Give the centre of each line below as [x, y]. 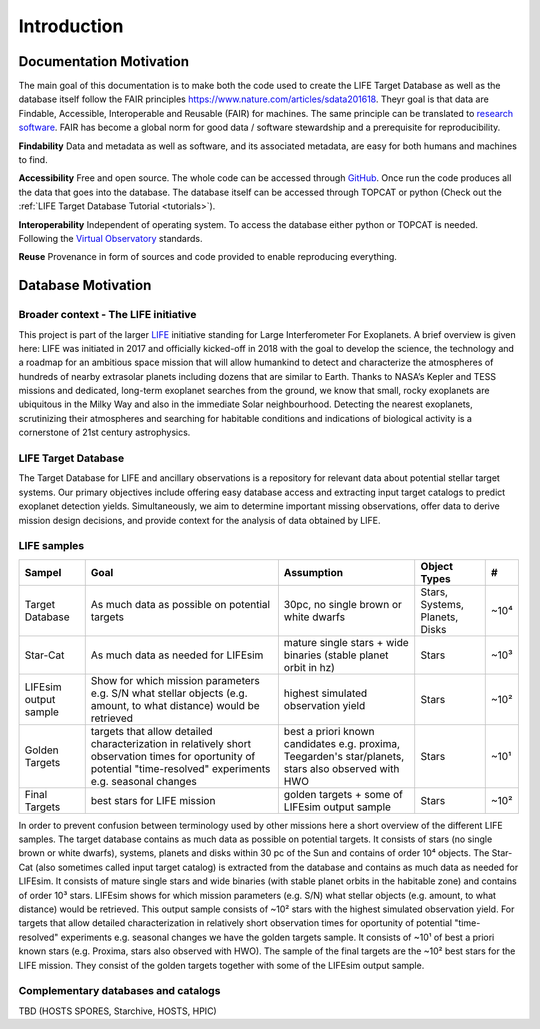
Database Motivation [85, 285]
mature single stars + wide [346, 642]
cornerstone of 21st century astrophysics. [104, 432]
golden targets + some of [343, 794]
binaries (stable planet [336, 655]
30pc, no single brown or [342, 604]
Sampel [43, 572]
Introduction [71, 26]
